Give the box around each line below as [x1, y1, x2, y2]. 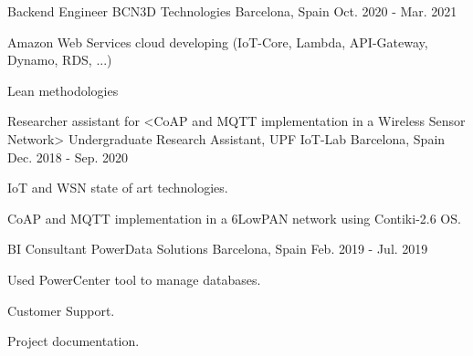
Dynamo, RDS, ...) [7, 50, 112, 69]
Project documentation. [7, 331, 140, 351]
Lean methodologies [7, 80, 119, 99]
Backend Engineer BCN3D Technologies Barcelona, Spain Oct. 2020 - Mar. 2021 [7, 2, 457, 20]
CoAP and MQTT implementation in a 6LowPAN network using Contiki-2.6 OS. [7, 208, 461, 227]
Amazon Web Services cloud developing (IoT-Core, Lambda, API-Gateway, [7, 32, 428, 51]
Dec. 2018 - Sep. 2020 [7, 147, 129, 166]
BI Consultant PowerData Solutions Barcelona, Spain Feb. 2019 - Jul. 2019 [7, 239, 428, 258]
